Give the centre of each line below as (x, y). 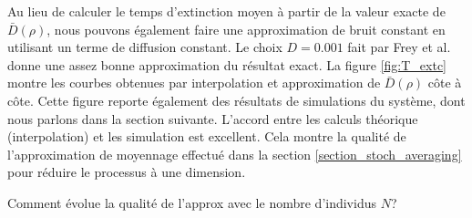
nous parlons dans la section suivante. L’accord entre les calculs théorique (213, 118)
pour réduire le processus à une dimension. (127, 172)
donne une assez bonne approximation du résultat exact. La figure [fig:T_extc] (227, 64)
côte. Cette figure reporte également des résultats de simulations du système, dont (236, 100)
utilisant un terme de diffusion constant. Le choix (145, 47)
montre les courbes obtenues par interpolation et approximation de (194, 83)
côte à (445, 83)
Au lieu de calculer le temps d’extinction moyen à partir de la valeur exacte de (226, 11)
